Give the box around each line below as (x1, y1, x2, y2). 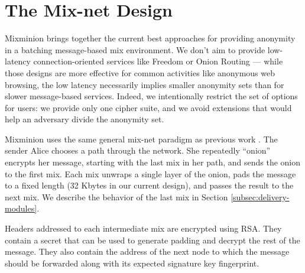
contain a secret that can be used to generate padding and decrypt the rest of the (5, 233, 300, 246)
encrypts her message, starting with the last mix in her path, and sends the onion (5, 156, 301, 168)
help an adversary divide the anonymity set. (5, 113, 164, 125)
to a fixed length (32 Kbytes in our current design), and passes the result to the (5, 179, 294, 191)
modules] (5, 202, 37, 214)
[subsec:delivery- (231, 190, 290, 203)
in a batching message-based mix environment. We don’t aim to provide (5, 43, 265, 56)
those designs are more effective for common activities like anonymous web (5, 66, 275, 79)
